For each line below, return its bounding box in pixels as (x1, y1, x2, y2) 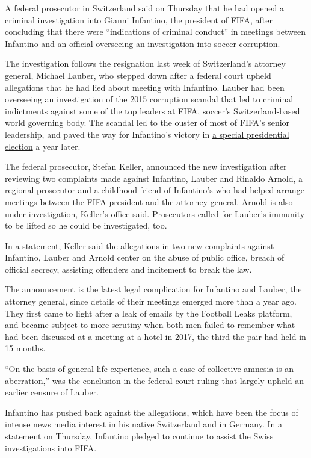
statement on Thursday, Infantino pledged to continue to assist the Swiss (5, 430, 274, 442)
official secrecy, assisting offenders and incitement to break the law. (5, 262, 252, 275)
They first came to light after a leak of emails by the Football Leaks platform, (5, 306, 292, 319)
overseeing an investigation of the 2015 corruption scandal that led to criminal (5, 93, 294, 105)
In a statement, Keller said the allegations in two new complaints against (5, 239, 274, 252)
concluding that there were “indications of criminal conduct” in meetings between (5, 25, 306, 38)
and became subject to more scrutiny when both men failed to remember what (5, 318, 295, 331)
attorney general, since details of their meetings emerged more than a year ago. (5, 295, 297, 308)
